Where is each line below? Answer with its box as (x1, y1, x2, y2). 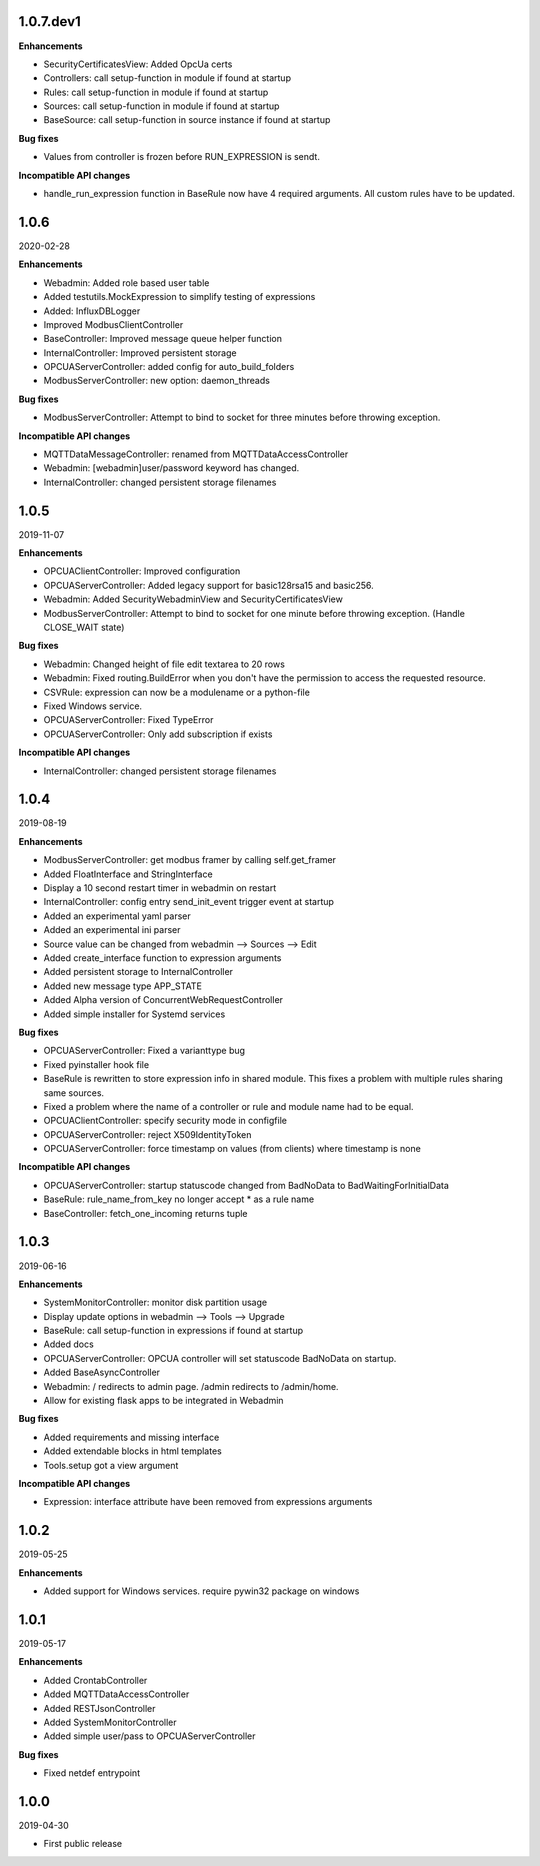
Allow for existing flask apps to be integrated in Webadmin (43, 1395, 284, 1407)
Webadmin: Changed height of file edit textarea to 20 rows (43, 658, 285, 670)
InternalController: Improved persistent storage (43, 346, 237, 359)
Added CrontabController (43, 1674, 148, 1686)
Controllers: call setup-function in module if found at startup (43, 72, 292, 84)
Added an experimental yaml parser (43, 910, 192, 922)
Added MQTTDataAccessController (43, 1688, 190, 1700)
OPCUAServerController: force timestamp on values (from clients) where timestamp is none (43, 1143, 422, 1155)
